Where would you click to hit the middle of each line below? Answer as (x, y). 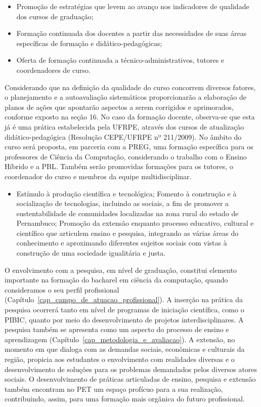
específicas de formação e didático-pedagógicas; (89, 43)
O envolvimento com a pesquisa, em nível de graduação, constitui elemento (121, 270)
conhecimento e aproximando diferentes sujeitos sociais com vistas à (122, 243)
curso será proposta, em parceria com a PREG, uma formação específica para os (129, 147)
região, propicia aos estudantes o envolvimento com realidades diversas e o (120, 359)
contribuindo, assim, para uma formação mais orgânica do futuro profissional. (125, 399)
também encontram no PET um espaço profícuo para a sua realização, (114, 389)
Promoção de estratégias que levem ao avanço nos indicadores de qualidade (133, 6)
